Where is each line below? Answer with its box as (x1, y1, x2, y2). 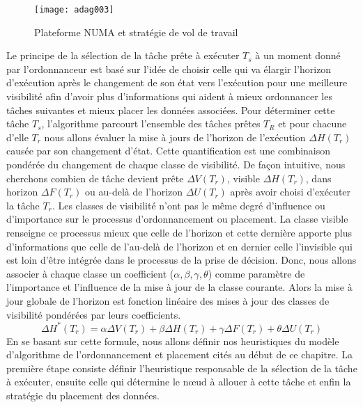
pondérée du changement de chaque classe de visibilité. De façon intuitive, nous (6, 157, 346, 171)
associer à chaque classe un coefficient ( (6, 266, 174, 280)
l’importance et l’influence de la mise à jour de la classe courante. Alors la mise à (6, 280, 353, 294)
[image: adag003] (34, 5, 114, 15)
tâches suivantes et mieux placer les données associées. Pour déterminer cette (6, 102, 335, 117)
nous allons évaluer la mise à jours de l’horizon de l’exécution (44, 129, 306, 144)
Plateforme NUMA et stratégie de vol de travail (34, 24, 238, 39)
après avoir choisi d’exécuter (230, 184, 351, 199)
